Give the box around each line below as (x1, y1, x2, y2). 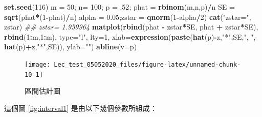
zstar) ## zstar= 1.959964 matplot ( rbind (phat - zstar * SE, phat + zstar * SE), (4, 21, 258, 32)
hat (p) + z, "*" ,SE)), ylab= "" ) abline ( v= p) (4, 41, 137, 52)
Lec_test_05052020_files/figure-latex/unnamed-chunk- (54, 61, 241, 68)
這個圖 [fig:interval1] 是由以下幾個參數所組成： (4, 102, 157, 113)
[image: (25, 61, 51, 68)
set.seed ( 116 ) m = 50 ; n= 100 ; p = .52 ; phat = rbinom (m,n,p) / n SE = (4, 2, 235, 12)
